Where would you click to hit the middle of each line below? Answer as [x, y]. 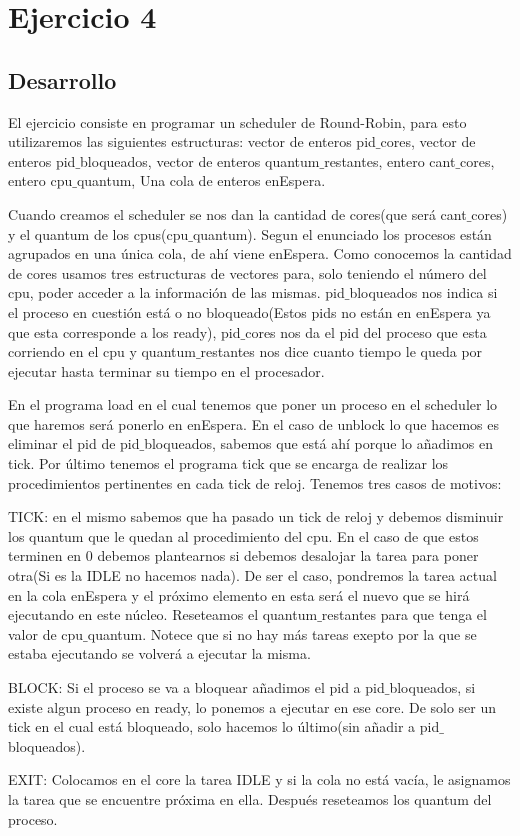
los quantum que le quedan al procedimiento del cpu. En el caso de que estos [243, 535]
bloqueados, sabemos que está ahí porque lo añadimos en [319, 443]
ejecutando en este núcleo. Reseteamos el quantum [163, 614]
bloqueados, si [432, 687]
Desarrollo [62, 79]
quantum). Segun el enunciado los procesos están [342, 233]
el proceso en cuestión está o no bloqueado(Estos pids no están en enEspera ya [249, 311]
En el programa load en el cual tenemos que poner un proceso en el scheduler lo [253, 404]
